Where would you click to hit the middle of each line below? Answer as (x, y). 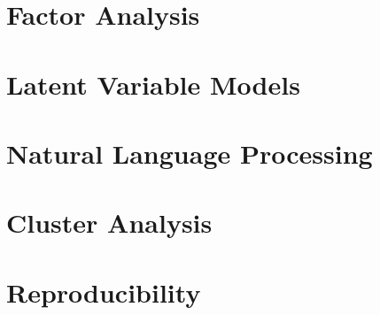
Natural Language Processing (190, 153)
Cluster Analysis (109, 223)
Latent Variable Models (153, 84)
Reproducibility (104, 292)
